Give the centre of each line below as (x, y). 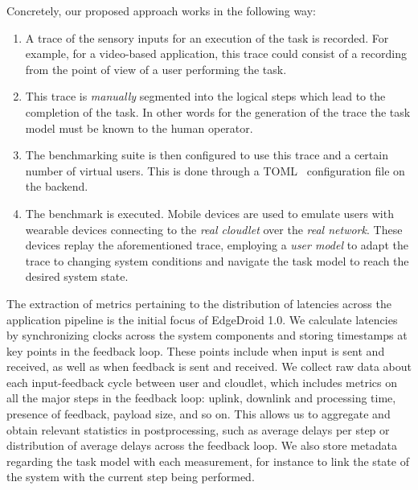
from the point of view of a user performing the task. (156, 69)
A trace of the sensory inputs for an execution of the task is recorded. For (207, 37)
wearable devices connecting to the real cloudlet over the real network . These (214, 229)
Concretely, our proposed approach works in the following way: (161, 10)
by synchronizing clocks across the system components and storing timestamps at (207, 335)
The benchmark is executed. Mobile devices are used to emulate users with (209, 213)
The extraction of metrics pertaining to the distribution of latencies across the (199, 303)
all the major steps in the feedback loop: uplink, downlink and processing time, (201, 398)
